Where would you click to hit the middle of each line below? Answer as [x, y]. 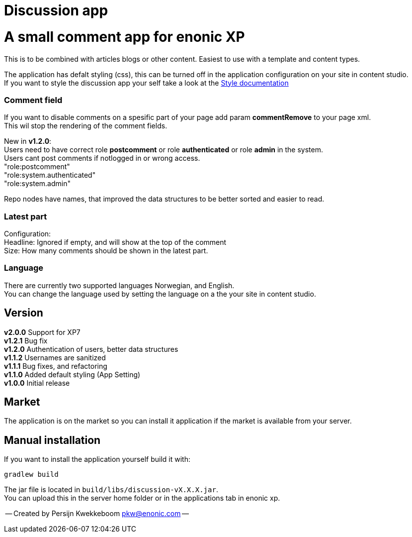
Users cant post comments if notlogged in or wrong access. [102, 158]
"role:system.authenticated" [50, 175]
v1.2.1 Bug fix [26, 340]
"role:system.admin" [37, 184]
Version [24, 313]
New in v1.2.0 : [28, 141]
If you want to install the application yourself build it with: [97, 459]
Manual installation [52, 440]
